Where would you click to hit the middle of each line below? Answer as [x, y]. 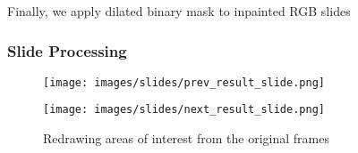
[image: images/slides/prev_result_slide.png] [184, 82]
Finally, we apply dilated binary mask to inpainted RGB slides [179, 11]
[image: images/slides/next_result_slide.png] [184, 110]
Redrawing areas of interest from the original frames [186, 138]
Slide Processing [67, 50]
